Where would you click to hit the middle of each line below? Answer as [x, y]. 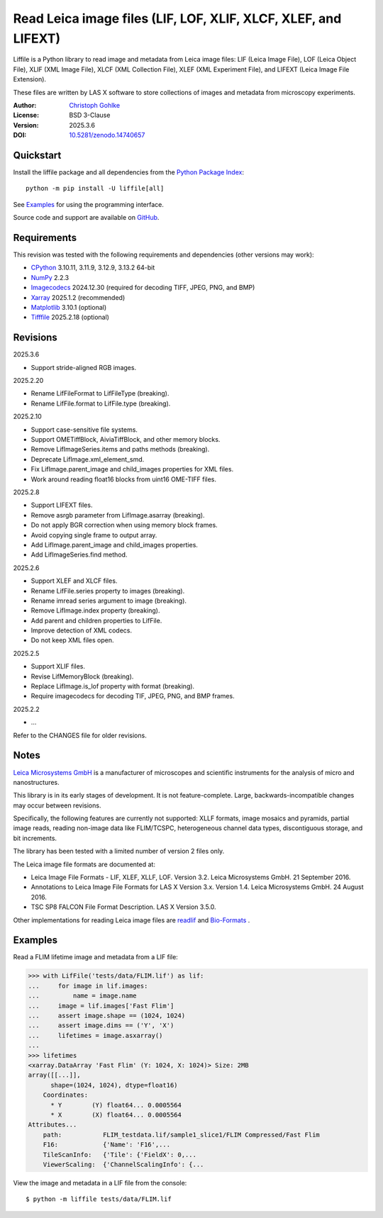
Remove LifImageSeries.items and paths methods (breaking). [120, 449]
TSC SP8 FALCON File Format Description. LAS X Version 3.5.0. [123, 907]
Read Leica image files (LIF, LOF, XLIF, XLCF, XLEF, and [177, 18]
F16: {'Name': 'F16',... [106, 1145]
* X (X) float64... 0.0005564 [116, 1114]
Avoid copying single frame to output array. [94, 535]
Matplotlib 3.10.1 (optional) [69, 308]
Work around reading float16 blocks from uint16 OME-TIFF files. [123, 479]
